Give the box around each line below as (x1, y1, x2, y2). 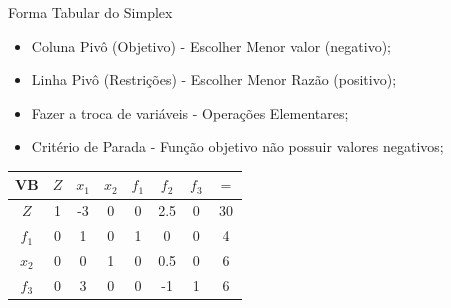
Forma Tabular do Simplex (8, 2, 173, 22)
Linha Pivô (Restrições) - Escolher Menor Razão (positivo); (31, 69, 397, 90)
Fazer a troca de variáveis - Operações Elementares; (31, 102, 349, 123)
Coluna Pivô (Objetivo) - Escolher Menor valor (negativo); (31, 35, 391, 56)
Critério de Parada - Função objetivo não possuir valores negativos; (31, 136, 444, 157)
